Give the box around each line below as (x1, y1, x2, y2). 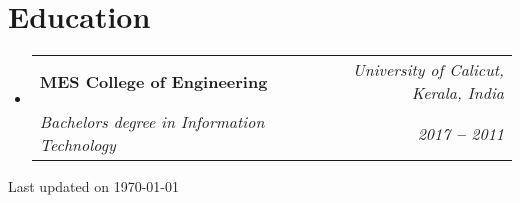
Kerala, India (411, 81, 504, 105)
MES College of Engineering (39, 69, 268, 93)
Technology (39, 133, 116, 157)
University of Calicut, (352, 58, 504, 82)
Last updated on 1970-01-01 (8, 176, 179, 197)
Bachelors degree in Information (39, 110, 265, 134)
